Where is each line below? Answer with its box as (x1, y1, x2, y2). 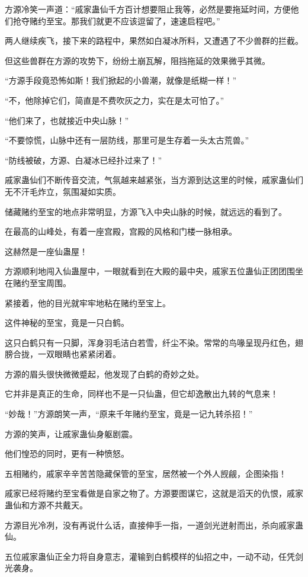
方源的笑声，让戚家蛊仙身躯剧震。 (5, 427, 137, 440)
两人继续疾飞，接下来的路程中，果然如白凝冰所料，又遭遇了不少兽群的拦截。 (5, 34, 303, 47)
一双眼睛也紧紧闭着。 (37, 348, 121, 360)
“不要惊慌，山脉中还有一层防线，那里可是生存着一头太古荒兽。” (5, 134, 249, 146)
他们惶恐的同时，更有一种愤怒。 (5, 447, 129, 460)
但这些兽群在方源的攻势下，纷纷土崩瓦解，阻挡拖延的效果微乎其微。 (5, 54, 270, 66)
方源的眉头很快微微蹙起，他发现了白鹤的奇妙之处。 (5, 367, 204, 380)
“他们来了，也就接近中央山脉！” (5, 114, 129, 126)
